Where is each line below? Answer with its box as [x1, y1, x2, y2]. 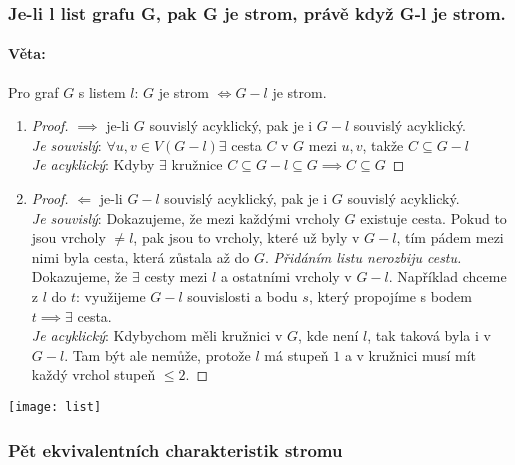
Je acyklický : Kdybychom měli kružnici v [31, 325, 283, 346]
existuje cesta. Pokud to [360, 207, 507, 228]
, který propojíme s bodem [308, 285, 472, 306]
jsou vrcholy [31, 227, 106, 248]
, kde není [298, 325, 359, 346]
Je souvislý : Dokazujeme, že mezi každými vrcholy [31, 207, 340, 228]
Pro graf [8, 81, 59, 102]
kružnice [171, 154, 223, 175]
